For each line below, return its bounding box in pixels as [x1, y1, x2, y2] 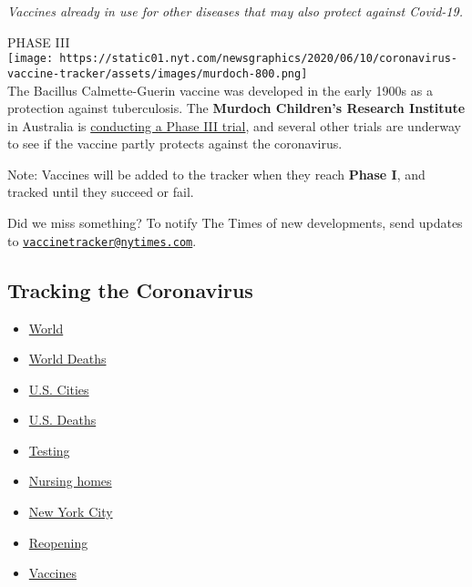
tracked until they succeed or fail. [7, 182, 194, 201]
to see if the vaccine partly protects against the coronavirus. [7, 134, 343, 153]
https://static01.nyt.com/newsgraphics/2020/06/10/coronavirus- [59, 52, 457, 66]
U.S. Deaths [28, 410, 97, 429]
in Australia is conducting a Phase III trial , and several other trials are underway [7, 116, 461, 135]
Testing [28, 440, 70, 459]
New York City [28, 502, 113, 521]
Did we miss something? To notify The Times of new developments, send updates [7, 213, 463, 232]
